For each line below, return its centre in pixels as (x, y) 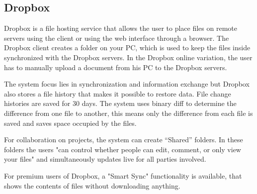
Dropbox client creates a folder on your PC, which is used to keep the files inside (127, 48)
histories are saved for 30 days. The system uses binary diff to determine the (120, 103)
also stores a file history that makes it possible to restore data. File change (118, 93)
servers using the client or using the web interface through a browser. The (117, 38)
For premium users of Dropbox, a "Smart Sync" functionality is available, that (123, 175)
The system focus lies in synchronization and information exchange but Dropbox (127, 84)
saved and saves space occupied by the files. (70, 123)
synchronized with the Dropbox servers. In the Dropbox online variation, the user (128, 57)
